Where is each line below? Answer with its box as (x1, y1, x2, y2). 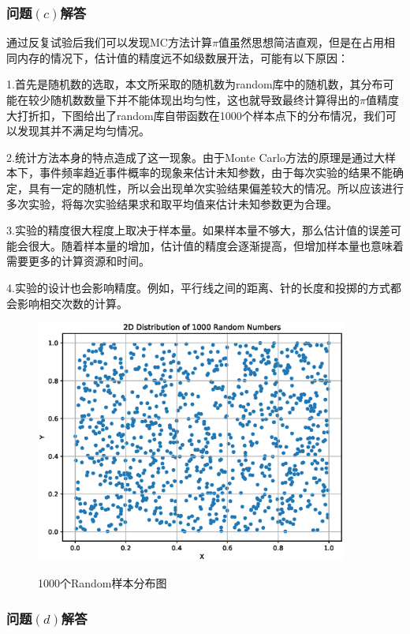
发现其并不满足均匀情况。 (17, 122, 150, 139)
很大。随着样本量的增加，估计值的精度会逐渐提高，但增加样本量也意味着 (28, 237, 404, 253)
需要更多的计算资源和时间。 (6, 253, 150, 269)
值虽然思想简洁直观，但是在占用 (218, 34, 384, 51)
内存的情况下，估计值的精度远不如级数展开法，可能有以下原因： (17, 49, 348, 66)
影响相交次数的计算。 (17, 294, 128, 311)
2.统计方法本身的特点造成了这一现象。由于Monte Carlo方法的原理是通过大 (6, 148, 385, 165)
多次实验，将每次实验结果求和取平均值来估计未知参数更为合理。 (6, 195, 337, 212)
